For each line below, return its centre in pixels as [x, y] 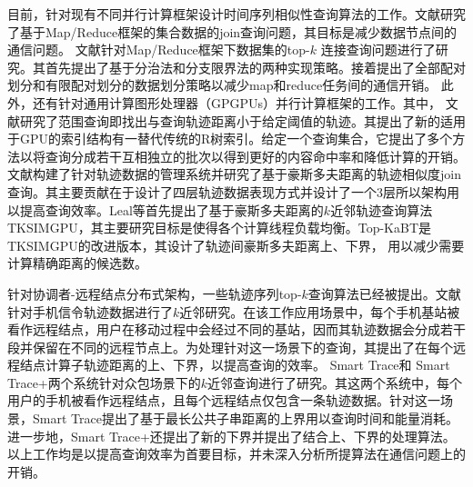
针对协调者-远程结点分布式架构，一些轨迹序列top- [155, 293]
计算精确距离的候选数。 [77, 263]
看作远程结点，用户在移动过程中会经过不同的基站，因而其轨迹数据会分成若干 [236, 329]
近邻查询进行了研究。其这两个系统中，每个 [335, 382]
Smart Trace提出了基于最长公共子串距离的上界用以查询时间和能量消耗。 [245, 418]
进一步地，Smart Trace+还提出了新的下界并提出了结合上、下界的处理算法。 [231, 436]
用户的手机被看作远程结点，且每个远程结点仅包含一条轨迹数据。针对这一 [224, 400]
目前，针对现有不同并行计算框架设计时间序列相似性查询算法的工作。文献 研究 [236, 14]
